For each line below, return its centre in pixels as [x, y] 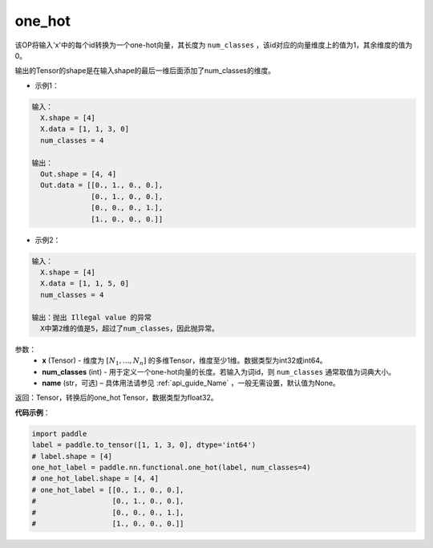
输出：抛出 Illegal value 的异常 [92, 317]
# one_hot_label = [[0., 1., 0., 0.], [108, 490]
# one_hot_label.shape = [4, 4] [95, 479]
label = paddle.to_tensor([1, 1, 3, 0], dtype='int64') [144, 445]
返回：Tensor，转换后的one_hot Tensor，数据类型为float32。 [116, 398]
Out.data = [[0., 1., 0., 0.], [102, 185]
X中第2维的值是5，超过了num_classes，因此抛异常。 [130, 328]
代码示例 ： [32, 412]
